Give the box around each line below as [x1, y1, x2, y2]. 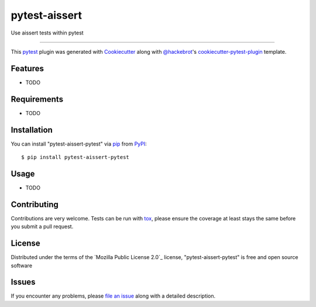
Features [11, 63, 44, 73]
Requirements [11, 94, 64, 104]
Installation [11, 125, 53, 134]
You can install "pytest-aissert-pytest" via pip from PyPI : [11, 140, 147, 147]
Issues [11, 277, 36, 287]
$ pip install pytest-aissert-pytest [21, 154, 130, 161]
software [11, 262, 32, 269]
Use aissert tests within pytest [11, 29, 84, 36]
